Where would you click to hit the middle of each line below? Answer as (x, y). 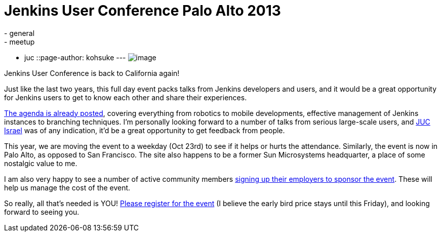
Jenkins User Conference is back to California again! (92, 73)
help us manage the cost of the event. (67, 187)
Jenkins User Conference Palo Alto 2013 (143, 11)
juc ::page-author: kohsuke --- (75, 57)
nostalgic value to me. (41, 163)
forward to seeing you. (42, 212)
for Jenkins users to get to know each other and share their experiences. (126, 97)
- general (19, 33)
